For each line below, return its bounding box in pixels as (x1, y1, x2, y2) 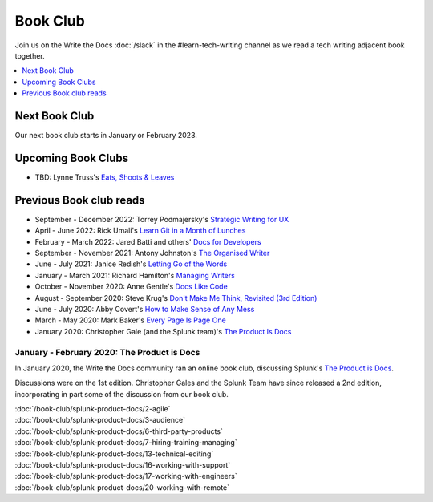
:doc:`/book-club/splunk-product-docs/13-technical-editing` (14, 449, 214, 459)
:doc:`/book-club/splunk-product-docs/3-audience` (14, 415, 186, 425)
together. (14, 51, 46, 60)
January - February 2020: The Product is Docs (14, 346, 200, 358)
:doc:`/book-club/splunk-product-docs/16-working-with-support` (14, 460, 231, 469)
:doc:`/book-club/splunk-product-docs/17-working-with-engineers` (14, 472, 237, 481)
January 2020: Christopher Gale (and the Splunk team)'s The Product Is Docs (34, 326, 292, 336)
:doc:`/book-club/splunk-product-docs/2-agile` (14, 404, 172, 414)
